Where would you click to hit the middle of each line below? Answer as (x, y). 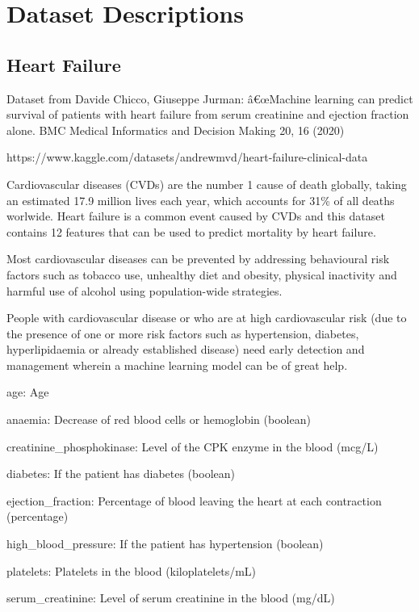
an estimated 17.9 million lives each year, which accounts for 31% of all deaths (201, 200)
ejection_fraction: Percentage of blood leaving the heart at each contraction (194, 500)
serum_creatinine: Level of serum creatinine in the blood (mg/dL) (171, 598)
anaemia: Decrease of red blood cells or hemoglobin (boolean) (159, 419)
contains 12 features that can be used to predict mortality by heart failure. (191, 231)
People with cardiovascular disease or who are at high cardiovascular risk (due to (207, 318)
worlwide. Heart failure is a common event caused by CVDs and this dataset (196, 216)
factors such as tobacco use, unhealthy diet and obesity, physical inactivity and (202, 274)
